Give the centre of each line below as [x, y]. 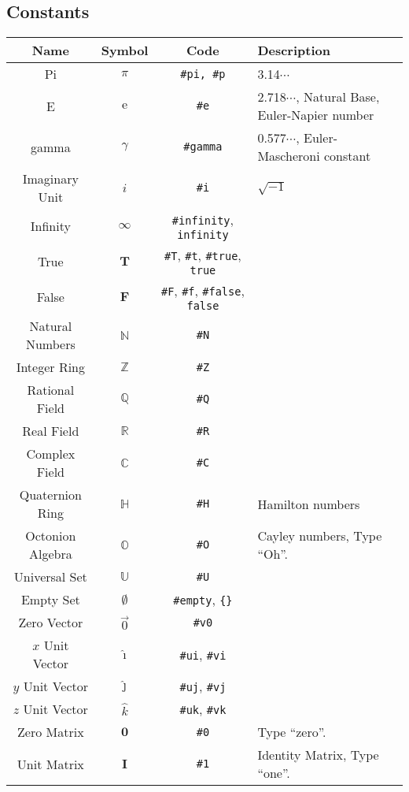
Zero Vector [51, 623]
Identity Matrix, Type [318, 755]
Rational [51, 390]
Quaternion [50, 495]
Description [294, 50]
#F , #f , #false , [203, 291]
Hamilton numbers [309, 504]
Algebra [50, 554]
